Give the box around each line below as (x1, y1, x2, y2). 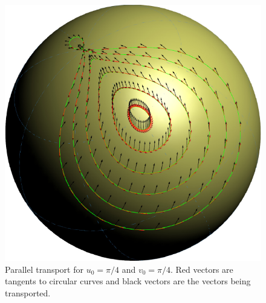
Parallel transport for (5, 263, 83, 275)
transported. (5, 286, 51, 299)
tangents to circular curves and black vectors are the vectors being (5, 275, 251, 287)
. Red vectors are (170, 263, 233, 275)
